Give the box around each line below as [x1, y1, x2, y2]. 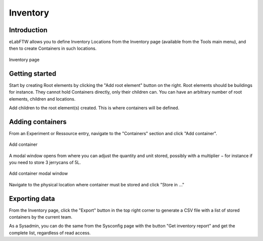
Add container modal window [9, 171, 68, 177]
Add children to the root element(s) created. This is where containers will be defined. [9, 105, 180, 111]
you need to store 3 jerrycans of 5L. [9, 160, 81, 165]
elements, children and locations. [9, 96, 75, 102]
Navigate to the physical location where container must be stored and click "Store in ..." [9, 181, 185, 187]
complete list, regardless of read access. [9, 230, 91, 236]
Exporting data [9, 194, 56, 202]
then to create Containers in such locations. [9, 45, 97, 51]
